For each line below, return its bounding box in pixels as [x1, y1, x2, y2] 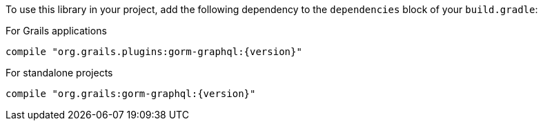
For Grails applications [6, 25, 107, 36]
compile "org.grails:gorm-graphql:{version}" [6, 88, 256, 99]
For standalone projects [6, 67, 113, 78]
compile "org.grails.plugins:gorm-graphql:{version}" [6, 46, 302, 57]
